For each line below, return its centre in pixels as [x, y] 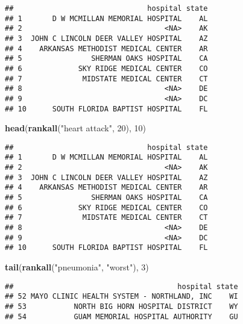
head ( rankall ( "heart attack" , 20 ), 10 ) [75, 128]
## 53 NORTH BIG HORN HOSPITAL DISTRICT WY [121, 306]
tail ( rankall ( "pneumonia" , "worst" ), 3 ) [77, 267]
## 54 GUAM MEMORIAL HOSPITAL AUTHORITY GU [121, 316]
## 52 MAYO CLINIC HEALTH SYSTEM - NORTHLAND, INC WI [121, 297]
